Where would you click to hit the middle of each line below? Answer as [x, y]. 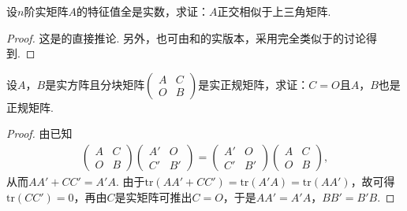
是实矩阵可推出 [153, 196]
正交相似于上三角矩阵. [274, 11]
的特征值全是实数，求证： [142, 11]
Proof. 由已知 [39, 133]
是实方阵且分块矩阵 [95, 84]
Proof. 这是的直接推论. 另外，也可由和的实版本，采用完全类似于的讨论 [187, 37]
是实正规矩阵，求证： [254, 84]
